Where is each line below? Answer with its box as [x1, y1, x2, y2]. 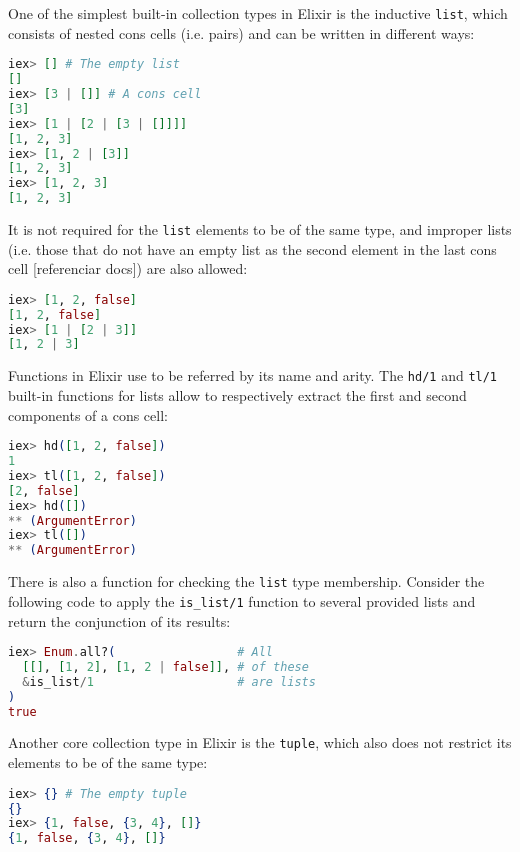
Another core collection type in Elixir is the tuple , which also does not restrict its [8, 732, 512, 753]
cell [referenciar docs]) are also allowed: [8, 258, 248, 279]
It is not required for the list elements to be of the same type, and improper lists [8, 219, 512, 239]
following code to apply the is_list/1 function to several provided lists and [8, 590, 476, 611]
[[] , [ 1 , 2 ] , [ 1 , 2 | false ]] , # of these [22, 659, 309, 674]
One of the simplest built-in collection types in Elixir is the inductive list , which [8, 3, 508, 23]
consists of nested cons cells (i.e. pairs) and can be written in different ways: [8, 22, 475, 43]
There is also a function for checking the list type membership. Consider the [8, 571, 485, 592]
